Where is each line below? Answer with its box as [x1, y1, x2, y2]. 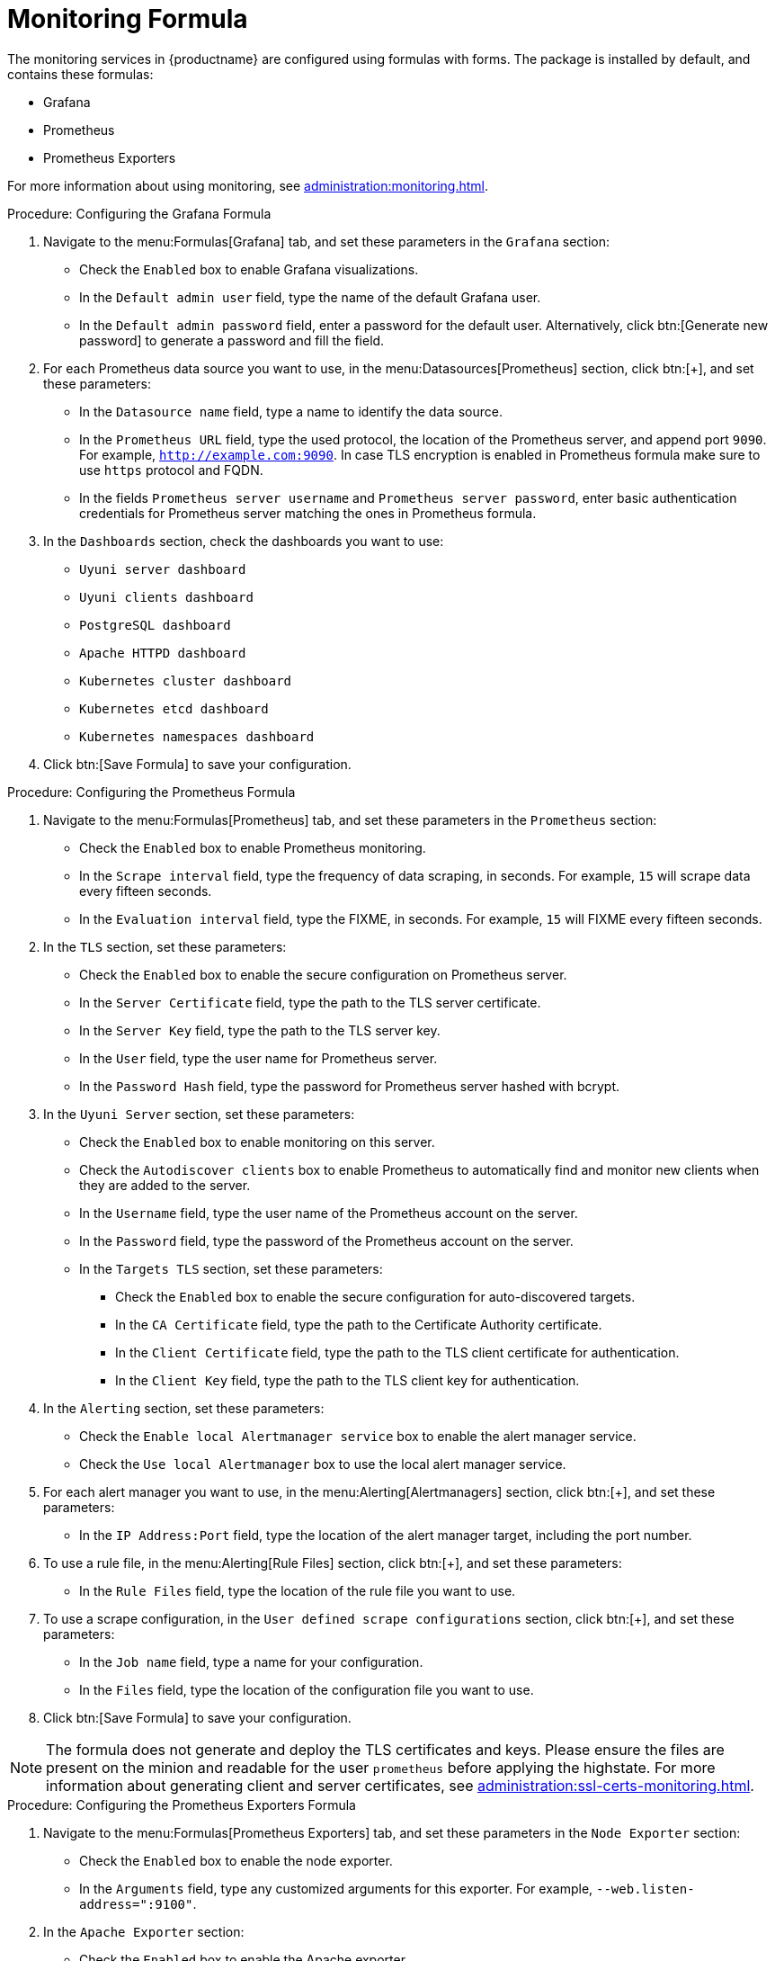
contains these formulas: [7, 66, 154, 82]
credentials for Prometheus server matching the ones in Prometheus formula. [79, 505, 537, 521]
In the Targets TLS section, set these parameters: [79, 1260, 383, 1276]
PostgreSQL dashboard [79, 617, 231, 632]
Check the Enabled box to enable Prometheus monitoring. [79, 839, 426, 855]
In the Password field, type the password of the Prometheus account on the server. [79, 1232, 574, 1249]
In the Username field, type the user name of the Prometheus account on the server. [79, 1204, 578, 1221]
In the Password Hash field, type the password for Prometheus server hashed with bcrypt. [79, 1078, 620, 1094]
